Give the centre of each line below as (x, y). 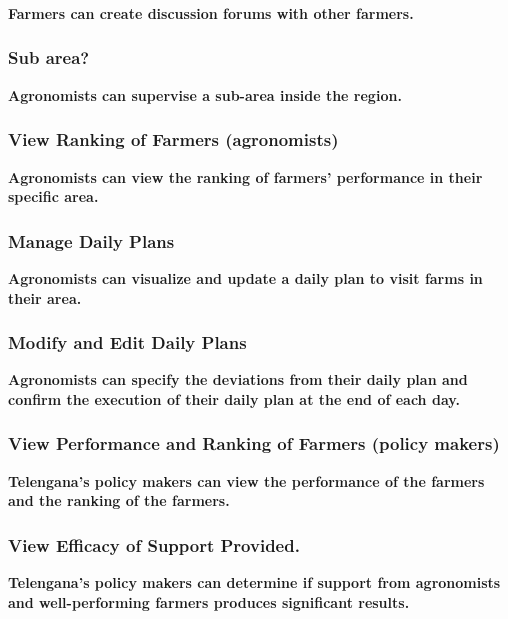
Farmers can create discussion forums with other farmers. (211, 12)
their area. (45, 297)
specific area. (53, 196)
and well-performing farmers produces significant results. (209, 601)
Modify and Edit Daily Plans (127, 342)
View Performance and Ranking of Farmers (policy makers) (254, 443)
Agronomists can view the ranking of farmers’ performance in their (245, 176)
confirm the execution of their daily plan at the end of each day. (234, 398)
